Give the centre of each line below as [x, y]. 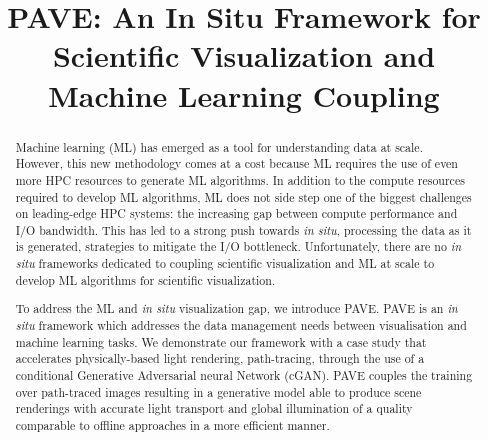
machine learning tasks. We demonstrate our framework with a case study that [221, 341]
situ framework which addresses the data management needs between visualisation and [241, 325]
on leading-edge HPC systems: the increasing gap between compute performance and [236, 213]
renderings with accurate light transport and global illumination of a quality [214, 408]
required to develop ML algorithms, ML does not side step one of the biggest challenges [243, 196]
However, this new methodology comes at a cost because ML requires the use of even [236, 163]
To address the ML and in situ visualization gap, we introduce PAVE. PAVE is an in [236, 308]
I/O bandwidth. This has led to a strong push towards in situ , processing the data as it [243, 229]
